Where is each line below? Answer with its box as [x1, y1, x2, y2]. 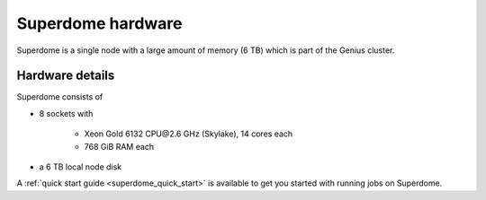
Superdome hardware [16, 13, 183, 33]
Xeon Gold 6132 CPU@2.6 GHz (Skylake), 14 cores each [84, 128, 293, 139]
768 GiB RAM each [84, 141, 155, 152]
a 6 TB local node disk [39, 161, 122, 172]
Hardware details [16, 68, 115, 83]
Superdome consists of [16, 91, 103, 102]
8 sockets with [39, 108, 94, 118]
